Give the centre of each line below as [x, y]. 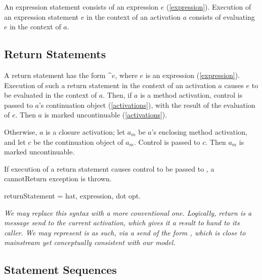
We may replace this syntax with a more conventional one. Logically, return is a [128, 212]
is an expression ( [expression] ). [193, 75]
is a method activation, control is [191, 95]
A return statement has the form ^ [58, 75]
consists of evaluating [222, 16]
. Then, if [117, 95]
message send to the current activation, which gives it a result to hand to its [122, 223]
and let [15, 142]
